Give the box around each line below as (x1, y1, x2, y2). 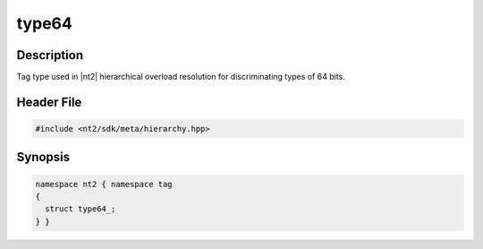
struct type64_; (45, 204, 116, 214)
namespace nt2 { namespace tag (35, 179, 174, 189)
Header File (16, 94, 82, 109)
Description (16, 47, 84, 63)
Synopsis (16, 150, 71, 165)
